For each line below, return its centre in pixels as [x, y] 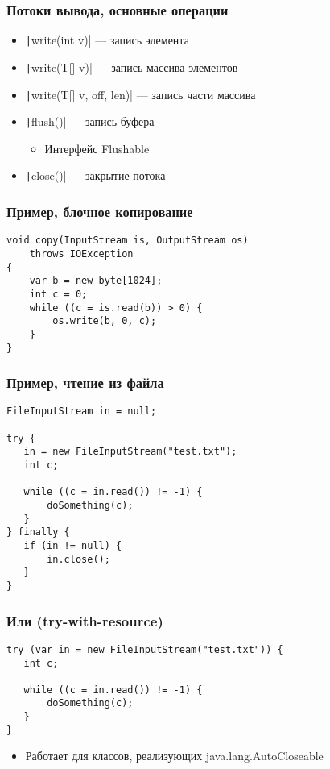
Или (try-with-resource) [85, 620]
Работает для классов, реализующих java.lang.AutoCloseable [174, 756]
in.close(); [78, 559]
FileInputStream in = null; [82, 412]
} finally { [38, 532]
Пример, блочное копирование [100, 212]
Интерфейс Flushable [97, 148]
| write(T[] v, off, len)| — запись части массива [140, 94]
